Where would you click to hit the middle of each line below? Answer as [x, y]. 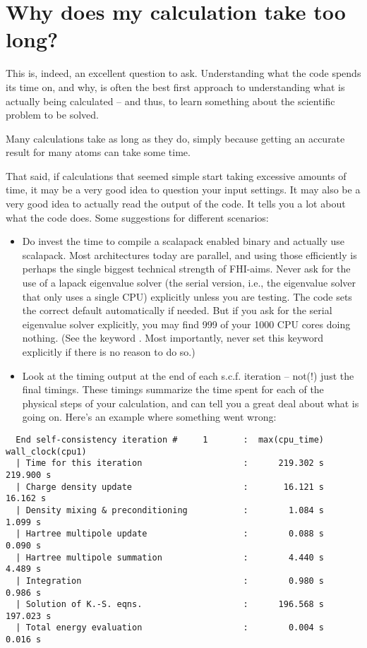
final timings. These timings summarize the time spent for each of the [173, 389]
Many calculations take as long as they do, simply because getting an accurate [175, 138]
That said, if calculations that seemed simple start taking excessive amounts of [176, 175]
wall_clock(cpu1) [46, 451]
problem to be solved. [52, 115]
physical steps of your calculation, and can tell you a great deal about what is [191, 403]
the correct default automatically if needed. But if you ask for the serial [177, 310]
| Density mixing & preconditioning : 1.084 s [170, 510]
